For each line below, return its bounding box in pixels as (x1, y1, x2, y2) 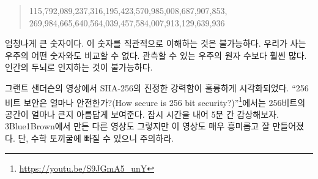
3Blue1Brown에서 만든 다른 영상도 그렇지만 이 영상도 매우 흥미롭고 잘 (5, 120, 270, 132)
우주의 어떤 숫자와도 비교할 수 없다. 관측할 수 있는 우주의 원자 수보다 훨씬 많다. (5, 48, 307, 61)
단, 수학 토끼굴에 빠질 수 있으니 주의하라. (18, 132, 174, 144)
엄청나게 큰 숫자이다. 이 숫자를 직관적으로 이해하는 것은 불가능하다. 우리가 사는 (5, 37, 306, 50)
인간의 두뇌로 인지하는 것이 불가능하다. (5, 61, 153, 74)
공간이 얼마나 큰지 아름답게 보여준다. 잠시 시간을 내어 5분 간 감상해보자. (5, 107, 279, 120)
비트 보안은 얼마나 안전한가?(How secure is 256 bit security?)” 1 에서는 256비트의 (5, 94, 306, 109)
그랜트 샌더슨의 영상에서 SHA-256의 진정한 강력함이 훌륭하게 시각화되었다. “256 (5, 81, 309, 94)
